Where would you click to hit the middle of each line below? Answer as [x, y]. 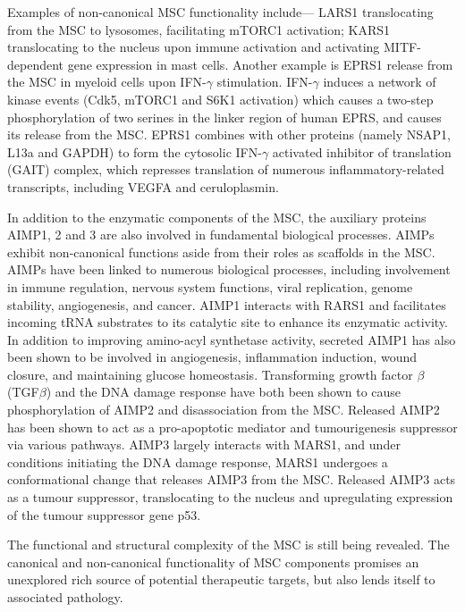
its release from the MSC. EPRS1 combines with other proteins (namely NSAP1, [229, 134]
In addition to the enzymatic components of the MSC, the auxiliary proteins [217, 217]
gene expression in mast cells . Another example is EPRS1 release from [260, 64]
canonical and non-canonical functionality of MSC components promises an [213, 562]
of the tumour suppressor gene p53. [104, 514]
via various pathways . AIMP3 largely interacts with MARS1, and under [204, 444]
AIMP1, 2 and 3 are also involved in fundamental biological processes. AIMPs [221, 235]
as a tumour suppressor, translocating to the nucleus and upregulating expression [230, 497]
